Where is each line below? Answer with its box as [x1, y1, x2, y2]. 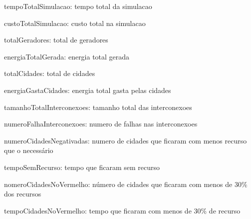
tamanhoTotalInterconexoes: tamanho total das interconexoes [4, 101, 192, 112]
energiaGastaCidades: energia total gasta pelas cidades [4, 84, 171, 95]
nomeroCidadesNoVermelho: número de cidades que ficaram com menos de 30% [4, 178, 248, 189]
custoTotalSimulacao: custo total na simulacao [4, 17, 146, 28]
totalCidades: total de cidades [4, 68, 95, 78]
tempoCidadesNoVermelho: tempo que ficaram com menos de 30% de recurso [4, 205, 241, 215]
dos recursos [4, 188, 41, 199]
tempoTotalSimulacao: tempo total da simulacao [4, 1, 152, 11]
